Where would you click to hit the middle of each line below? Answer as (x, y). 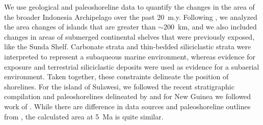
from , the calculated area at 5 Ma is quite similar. (84, 116)
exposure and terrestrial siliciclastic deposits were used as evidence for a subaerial (132, 66)
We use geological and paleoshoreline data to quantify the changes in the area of (129, 7)
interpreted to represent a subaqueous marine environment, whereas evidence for (130, 56)
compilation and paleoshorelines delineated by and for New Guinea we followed (128, 96)
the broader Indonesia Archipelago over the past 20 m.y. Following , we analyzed (131, 17)
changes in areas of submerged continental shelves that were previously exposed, (129, 36)
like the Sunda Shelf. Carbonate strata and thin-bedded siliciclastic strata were (128, 46)
